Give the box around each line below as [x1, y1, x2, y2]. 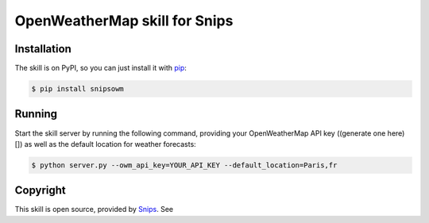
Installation [14, 42, 71, 56]
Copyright [14, 183, 67, 198]
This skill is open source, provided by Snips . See [14, 205, 174, 214]
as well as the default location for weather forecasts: [24, 139, 196, 148]
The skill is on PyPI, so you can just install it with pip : [14, 63, 187, 73]
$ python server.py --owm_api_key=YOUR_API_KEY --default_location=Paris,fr [31, 160, 338, 170]
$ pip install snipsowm [31, 84, 125, 94]
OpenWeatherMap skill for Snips [14, 12, 234, 29]
